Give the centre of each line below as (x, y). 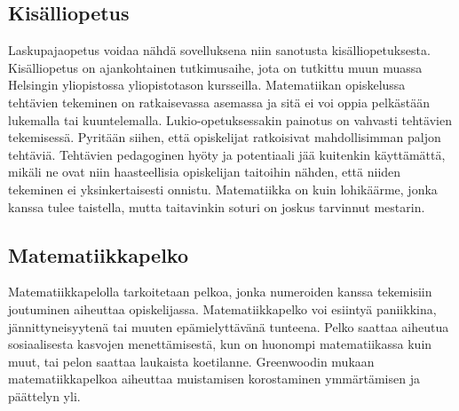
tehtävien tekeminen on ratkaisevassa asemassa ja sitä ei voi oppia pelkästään (219, 102)
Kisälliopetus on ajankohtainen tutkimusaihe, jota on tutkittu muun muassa (215, 67)
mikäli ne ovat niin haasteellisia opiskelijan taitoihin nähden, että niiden (205, 172)
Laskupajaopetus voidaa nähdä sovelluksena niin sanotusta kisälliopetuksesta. (219, 50)
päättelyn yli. (44, 395)
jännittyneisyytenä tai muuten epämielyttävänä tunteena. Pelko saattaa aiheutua (229, 326)
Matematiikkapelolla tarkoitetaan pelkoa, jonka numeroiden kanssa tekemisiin (220, 292)
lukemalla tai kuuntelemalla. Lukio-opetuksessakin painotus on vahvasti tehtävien (230, 119)
